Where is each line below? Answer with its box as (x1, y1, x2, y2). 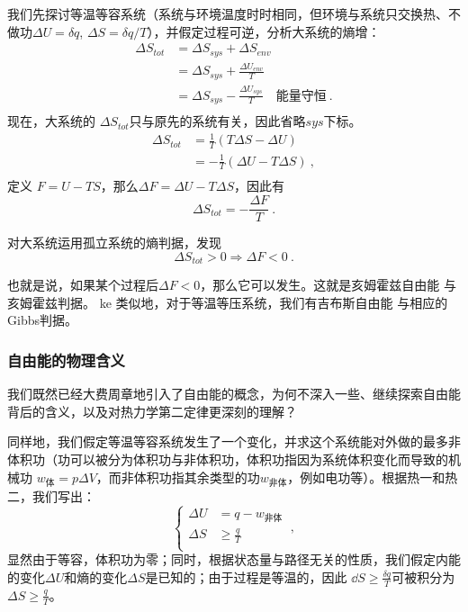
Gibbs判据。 (7, 310, 77, 329)
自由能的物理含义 (7, 348, 125, 371)
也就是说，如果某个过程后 (7, 275, 158, 294)
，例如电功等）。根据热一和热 (287, 467, 458, 486)
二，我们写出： (7, 486, 95, 505)
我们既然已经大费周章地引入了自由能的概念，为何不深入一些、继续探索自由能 (7, 384, 461, 403)
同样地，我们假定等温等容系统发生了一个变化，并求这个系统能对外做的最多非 (7, 432, 461, 451)
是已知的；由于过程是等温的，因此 (145, 567, 347, 586)
